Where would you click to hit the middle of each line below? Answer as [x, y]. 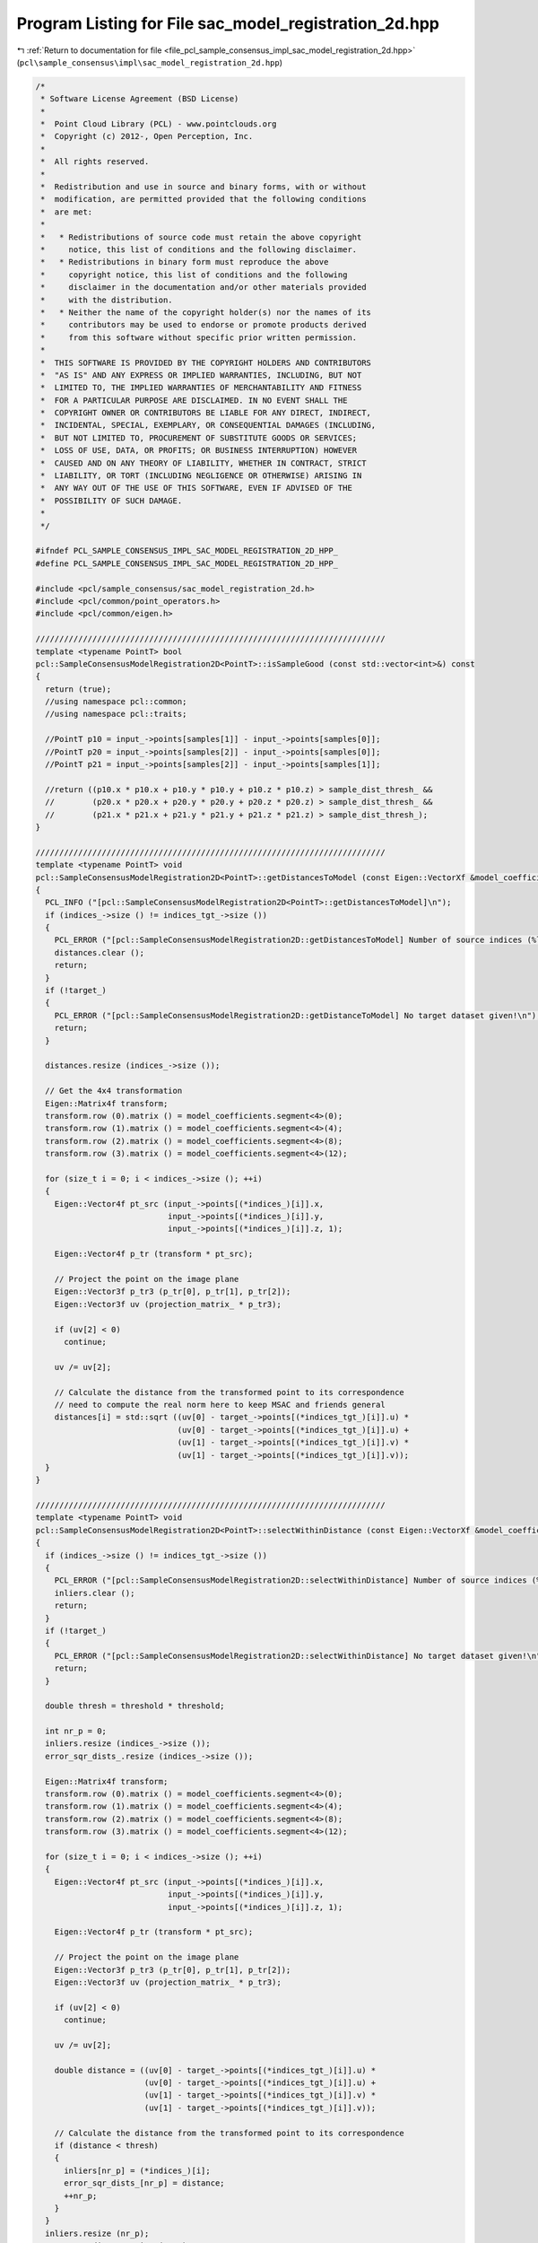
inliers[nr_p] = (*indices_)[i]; [137, 2170]
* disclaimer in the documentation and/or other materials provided [204, 288]
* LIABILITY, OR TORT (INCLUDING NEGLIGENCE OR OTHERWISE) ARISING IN [201, 476]
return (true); [78, 689]
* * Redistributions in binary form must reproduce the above [185, 262]
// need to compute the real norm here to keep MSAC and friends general [220, 1405]
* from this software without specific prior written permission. [199, 337]
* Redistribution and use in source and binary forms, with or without [204, 187]
